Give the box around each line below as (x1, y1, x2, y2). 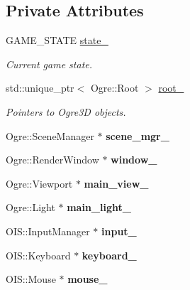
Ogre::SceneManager (6, 128, 94, 143)
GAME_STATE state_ (6, 33, 108, 48)
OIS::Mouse (6, 272, 56, 286)
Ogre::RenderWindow (6, 152, 99, 167)
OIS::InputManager (6, 223, 90, 238)
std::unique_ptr (6, 80, 74, 95)
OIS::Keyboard (6, 247, 71, 262)
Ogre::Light (6, 200, 55, 215)
